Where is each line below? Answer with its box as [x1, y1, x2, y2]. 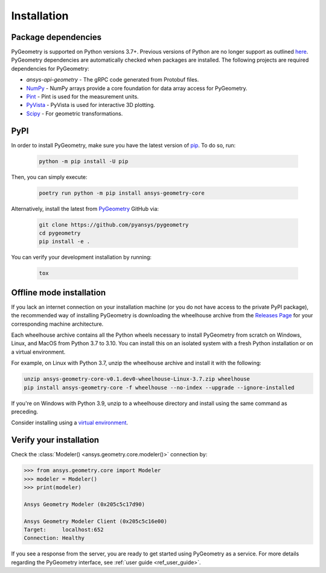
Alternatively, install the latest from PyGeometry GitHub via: [11, 205, 159, 212]
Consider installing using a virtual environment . [11, 419, 129, 426]
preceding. [11, 408, 39, 415]
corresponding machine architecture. [11, 320, 104, 328]
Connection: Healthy [24, 535, 85, 542]
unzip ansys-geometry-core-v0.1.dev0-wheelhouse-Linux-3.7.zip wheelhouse [24, 375, 251, 383]
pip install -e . [39, 238, 91, 245]
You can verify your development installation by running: [11, 254, 152, 261]
